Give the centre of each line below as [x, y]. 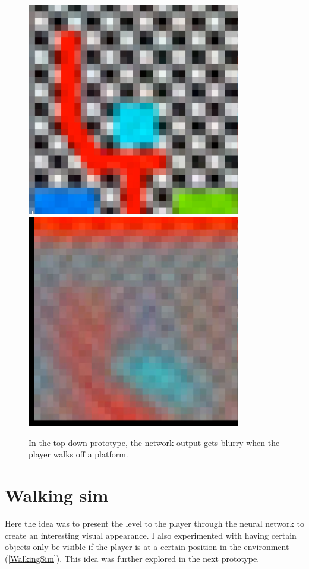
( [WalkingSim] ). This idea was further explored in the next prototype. [132, 558]
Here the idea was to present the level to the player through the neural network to [154, 523]
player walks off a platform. [78, 454]
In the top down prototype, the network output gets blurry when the [154, 442]
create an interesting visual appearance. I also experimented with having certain [151, 535]
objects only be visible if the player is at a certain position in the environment [147, 547]
